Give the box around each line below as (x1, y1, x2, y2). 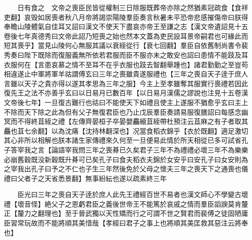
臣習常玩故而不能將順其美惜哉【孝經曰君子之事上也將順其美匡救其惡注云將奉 (4, 218, 248, 228)
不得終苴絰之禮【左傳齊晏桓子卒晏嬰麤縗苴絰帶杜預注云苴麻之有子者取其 (17, 116, 248, 126)
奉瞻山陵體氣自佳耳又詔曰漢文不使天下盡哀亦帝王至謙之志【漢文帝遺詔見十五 (4, 21, 248, 31)
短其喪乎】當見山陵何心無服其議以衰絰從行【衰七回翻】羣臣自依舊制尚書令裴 (4, 40, 248, 50)
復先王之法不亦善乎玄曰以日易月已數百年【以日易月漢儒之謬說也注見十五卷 (4, 88, 241, 98)
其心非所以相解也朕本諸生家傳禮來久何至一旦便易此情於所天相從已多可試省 (4, 135, 241, 145)
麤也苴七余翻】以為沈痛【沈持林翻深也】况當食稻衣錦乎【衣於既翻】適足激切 (4, 125, 248, 135)
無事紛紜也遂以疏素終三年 (85, 173, 167, 183)
